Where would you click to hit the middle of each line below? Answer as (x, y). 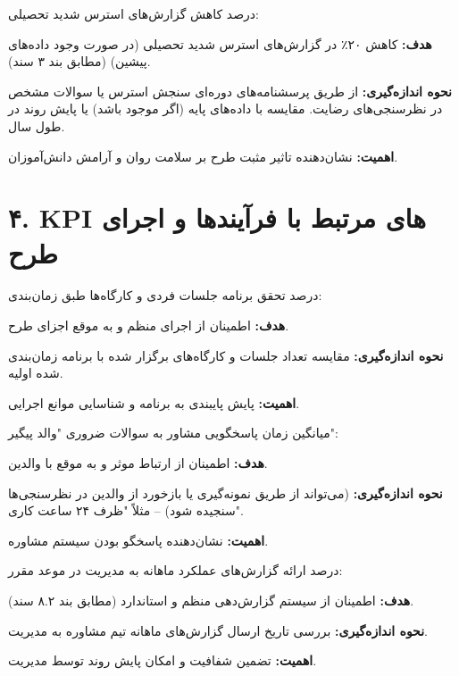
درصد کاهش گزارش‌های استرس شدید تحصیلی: (134, 13)
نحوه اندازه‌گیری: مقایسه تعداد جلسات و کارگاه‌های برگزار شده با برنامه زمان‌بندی (226, 355)
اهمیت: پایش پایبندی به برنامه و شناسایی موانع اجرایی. (154, 402)
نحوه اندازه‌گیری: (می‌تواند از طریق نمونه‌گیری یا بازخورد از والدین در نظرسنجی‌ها (225, 492)
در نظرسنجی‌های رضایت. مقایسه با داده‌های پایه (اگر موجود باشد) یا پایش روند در (225, 108)
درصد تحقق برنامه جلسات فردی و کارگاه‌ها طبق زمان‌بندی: (165, 295)
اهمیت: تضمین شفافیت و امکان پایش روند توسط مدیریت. (163, 660)
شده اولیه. (36, 373)
